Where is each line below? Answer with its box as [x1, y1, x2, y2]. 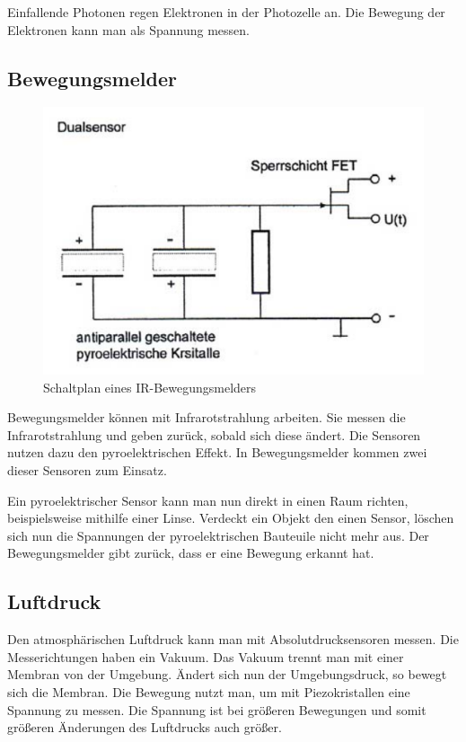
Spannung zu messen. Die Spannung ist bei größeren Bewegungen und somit [7, 700, 426, 719]
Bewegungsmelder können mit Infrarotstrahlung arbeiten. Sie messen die [7, 408, 406, 427]
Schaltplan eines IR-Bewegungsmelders [43, 377, 257, 396]
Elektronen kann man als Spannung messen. [7, 20, 250, 39]
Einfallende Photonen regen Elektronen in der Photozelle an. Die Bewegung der [7, 3, 445, 21]
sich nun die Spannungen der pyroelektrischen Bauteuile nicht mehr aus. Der [7, 526, 429, 544]
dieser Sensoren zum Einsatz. [7, 461, 167, 479]
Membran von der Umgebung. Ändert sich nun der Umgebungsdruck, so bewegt [7, 665, 447, 684]
